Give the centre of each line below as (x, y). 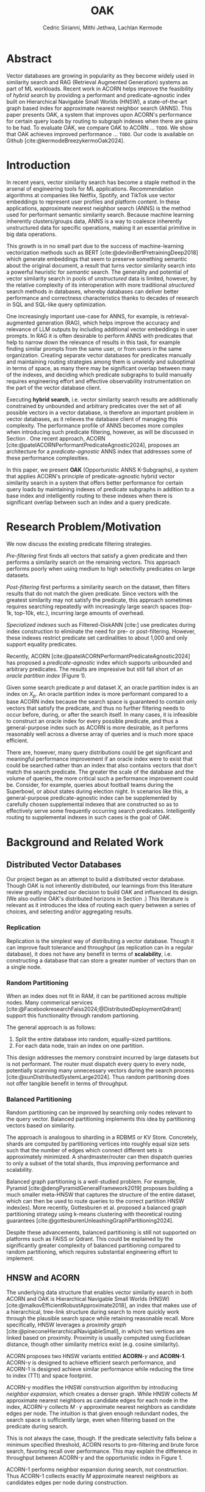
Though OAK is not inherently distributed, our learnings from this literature (99, 886)
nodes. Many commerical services (50, 1002)
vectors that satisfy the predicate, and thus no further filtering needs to (95, 708)
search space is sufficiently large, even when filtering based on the (91, 1420)
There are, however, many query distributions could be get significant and (99, 753)
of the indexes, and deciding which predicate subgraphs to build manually (99, 375)
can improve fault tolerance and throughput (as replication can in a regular (100, 947)
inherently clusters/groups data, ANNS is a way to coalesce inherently (94, 221)
